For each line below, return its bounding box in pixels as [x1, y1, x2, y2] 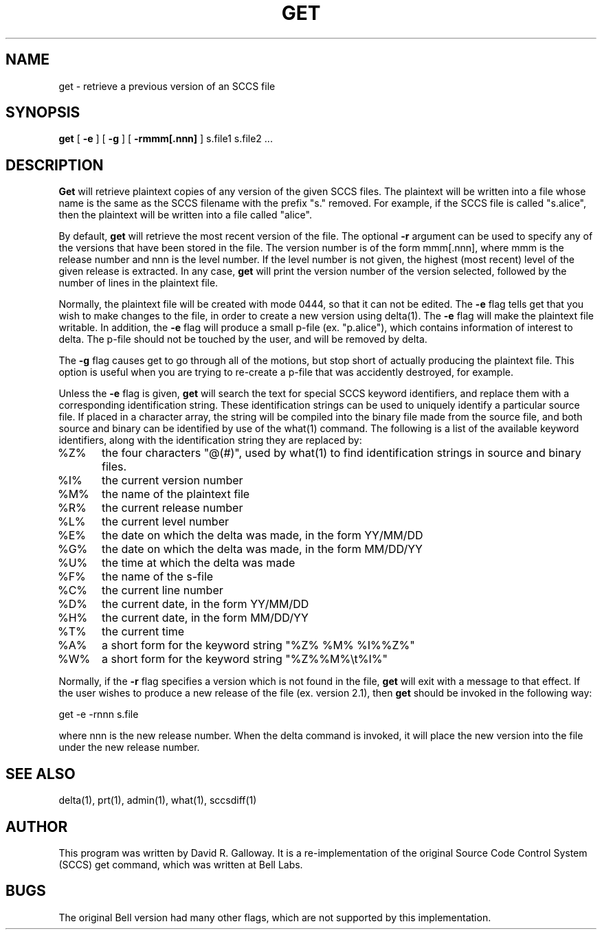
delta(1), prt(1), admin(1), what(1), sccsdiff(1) [58, 794, 257, 807]
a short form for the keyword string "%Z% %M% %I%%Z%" [101, 638, 415, 653]
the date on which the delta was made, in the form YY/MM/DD [101, 528, 423, 543]
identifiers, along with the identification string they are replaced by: [58, 434, 362, 447]
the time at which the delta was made [101, 556, 296, 570]
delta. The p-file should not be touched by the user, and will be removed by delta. [58, 333, 427, 346]
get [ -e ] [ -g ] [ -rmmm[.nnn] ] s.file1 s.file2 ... [58, 133, 273, 145]
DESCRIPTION [5, 156, 104, 174]
